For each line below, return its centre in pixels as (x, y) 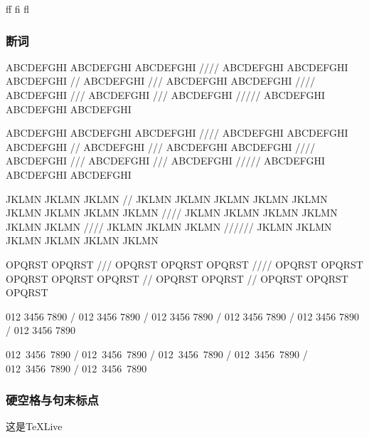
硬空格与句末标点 (52, 400)
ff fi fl (18, 9)
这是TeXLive (34, 426)
